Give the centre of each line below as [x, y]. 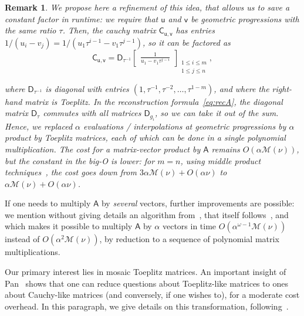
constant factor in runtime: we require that [82, 18]
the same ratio [31, 30]
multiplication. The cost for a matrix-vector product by [103, 149]
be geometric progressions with [245, 18]
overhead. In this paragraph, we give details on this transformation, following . [147, 306]
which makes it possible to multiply [69, 226]
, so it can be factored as [187, 42]
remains [226, 149]
